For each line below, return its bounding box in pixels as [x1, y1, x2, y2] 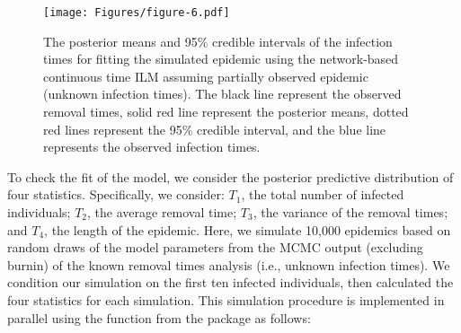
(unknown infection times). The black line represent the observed [43, 84, 402, 103]
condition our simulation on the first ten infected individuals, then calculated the [7, 273, 454, 292]
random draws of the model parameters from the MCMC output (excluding [7, 238, 423, 257]
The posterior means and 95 [43, 31, 198, 50]
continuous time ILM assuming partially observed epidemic [43, 66, 368, 85]
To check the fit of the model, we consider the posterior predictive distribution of [7, 167, 454, 186]
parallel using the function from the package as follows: [7, 308, 311, 327]
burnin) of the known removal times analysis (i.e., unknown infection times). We [7, 255, 450, 274]
